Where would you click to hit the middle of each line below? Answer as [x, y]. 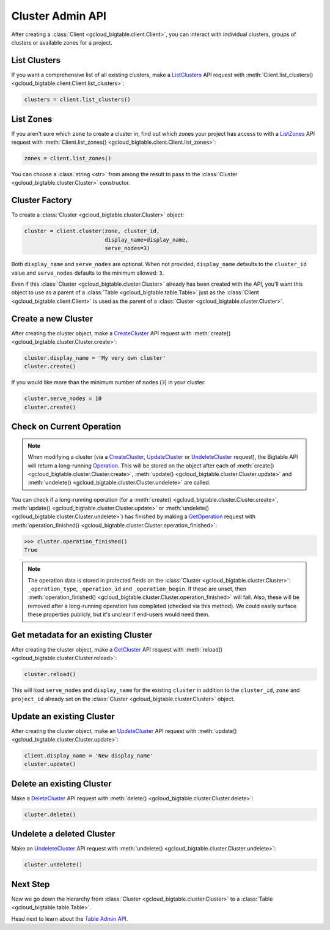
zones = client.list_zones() [68, 158]
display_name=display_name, [147, 240]
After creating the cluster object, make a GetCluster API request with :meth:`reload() [117, 650]
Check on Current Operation [66, 427]
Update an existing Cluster [63, 716]
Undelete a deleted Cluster [63, 834]
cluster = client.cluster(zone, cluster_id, [92, 231]
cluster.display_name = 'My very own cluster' [95, 358]
